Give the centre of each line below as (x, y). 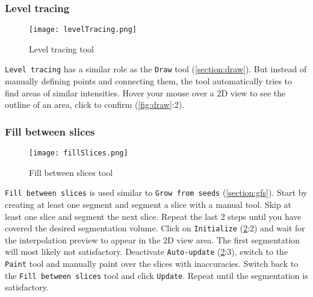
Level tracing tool (61, 48)
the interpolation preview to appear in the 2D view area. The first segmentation (153, 239)
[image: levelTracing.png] (83, 30)
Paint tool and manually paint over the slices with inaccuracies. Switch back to (152, 264)
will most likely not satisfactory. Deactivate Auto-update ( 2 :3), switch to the (147, 252)
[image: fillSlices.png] (79, 153)
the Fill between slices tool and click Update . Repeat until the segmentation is (156, 275)
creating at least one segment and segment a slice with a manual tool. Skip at (148, 205)
